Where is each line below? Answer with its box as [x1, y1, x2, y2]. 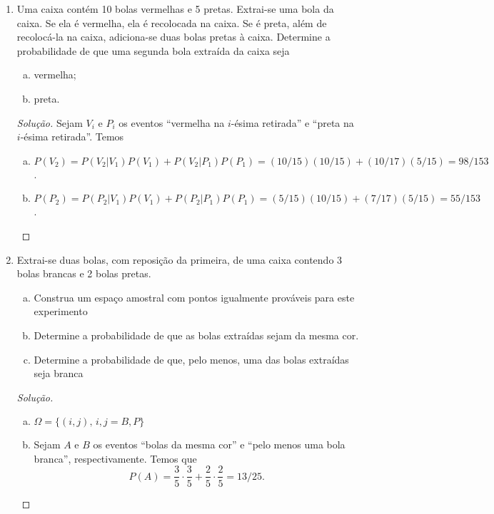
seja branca [34, 366, 84, 381]
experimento [34, 304, 88, 319]
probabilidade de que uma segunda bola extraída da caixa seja [16, 43, 290, 58]
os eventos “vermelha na [119, 115, 225, 130]
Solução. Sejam [16, 115, 83, 130]
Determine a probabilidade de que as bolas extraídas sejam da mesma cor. [34, 327, 359, 342]
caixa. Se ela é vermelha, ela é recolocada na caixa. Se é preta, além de [16, 15, 327, 30]
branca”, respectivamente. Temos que [34, 451, 197, 466]
